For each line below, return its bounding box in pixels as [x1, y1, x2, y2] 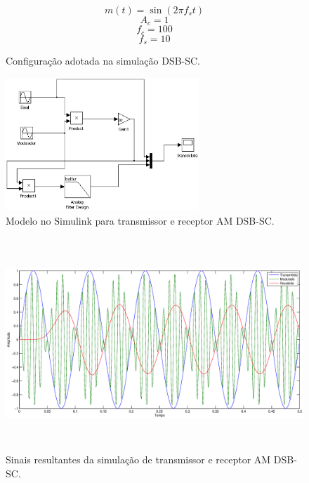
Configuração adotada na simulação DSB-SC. [6, 53, 201, 68]
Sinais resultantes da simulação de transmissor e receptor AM [6, 452, 271, 467]
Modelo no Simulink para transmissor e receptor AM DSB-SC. [6, 213, 275, 227]
